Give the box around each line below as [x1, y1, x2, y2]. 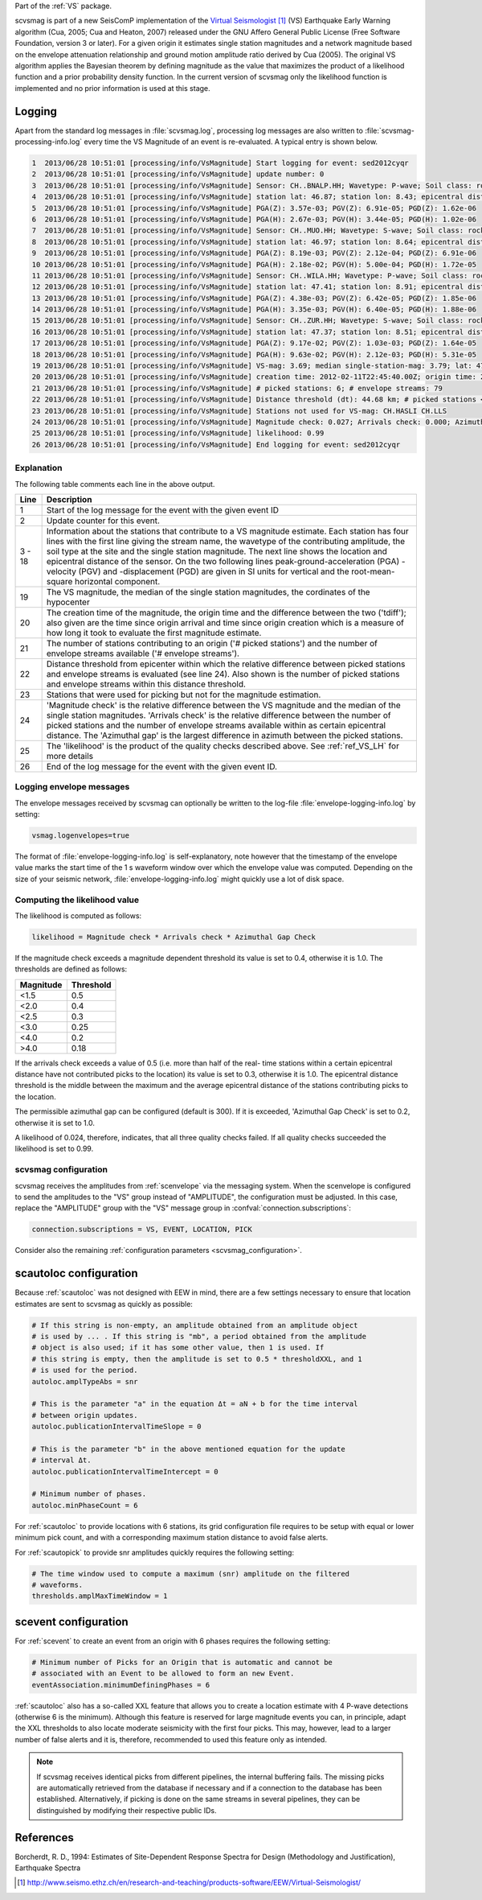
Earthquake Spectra [14, 1863, 81, 1873]
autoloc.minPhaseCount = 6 [31, 1501, 138, 1510]
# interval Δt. [31, 1456, 92, 1465]
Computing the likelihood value [14, 894, 140, 905]
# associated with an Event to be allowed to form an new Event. [31, 1669, 295, 1678]
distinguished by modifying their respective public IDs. [36, 1805, 217, 1815]
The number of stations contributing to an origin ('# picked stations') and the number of [46, 637, 378, 649]
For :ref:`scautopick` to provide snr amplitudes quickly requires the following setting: [14, 1548, 295, 1557]
